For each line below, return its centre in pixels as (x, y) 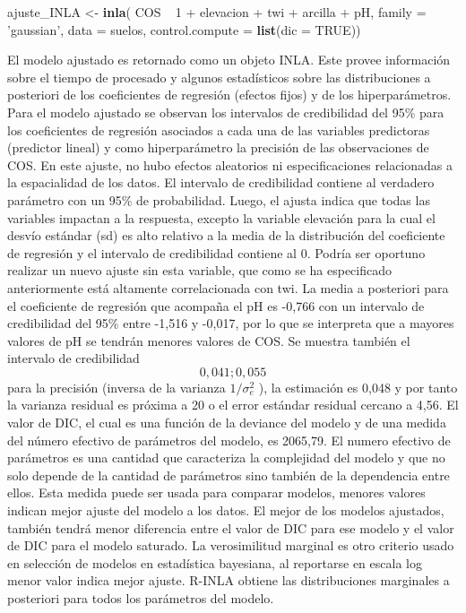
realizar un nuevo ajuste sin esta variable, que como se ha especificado (200, 270)
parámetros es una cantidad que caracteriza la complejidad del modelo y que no (226, 458)
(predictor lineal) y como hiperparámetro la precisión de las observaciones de (218, 147)
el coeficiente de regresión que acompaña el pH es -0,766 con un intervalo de (216, 305)
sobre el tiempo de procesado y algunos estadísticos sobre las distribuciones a (219, 77)
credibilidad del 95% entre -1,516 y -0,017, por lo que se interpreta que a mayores (231, 323)
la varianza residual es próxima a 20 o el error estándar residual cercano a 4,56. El (233, 405)
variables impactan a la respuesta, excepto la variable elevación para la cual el (221, 217)
